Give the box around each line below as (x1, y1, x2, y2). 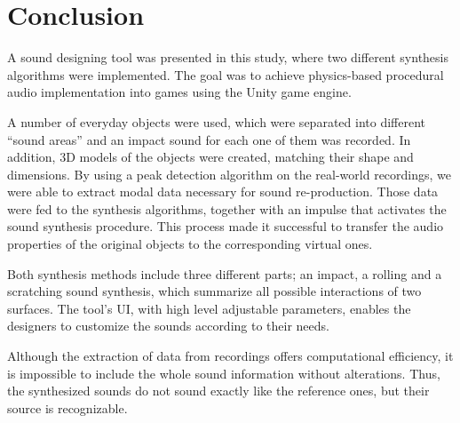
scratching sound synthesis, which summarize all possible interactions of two (7, 282, 422, 300)
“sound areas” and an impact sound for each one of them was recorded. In (7, 130, 411, 148)
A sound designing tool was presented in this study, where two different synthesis (7, 48, 449, 67)
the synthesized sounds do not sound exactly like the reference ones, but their (7, 381, 430, 400)
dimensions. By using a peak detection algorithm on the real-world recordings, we (7, 164, 452, 183)
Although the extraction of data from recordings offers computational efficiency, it (7, 347, 454, 365)
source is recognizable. (7, 398, 128, 417)
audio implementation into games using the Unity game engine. (7, 83, 352, 101)
